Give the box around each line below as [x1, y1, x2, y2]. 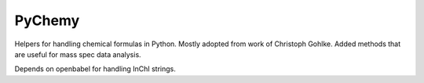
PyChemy [14, 12, 80, 29]
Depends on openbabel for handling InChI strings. [14, 64, 177, 74]
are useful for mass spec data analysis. [14, 49, 141, 59]
